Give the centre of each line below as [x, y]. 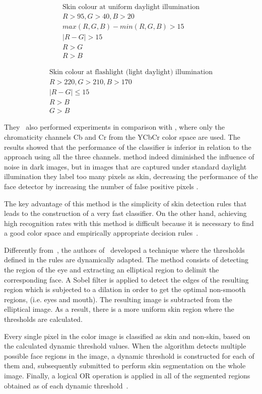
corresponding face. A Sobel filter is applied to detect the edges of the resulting [126, 279]
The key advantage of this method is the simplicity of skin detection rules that [125, 203]
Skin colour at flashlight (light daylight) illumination [131, 72]
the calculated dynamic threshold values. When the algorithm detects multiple [125, 346]
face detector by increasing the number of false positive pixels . [101, 186]
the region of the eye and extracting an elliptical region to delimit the [112, 270]
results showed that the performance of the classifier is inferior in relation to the [128, 147]
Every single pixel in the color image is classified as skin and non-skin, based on [127, 336]
